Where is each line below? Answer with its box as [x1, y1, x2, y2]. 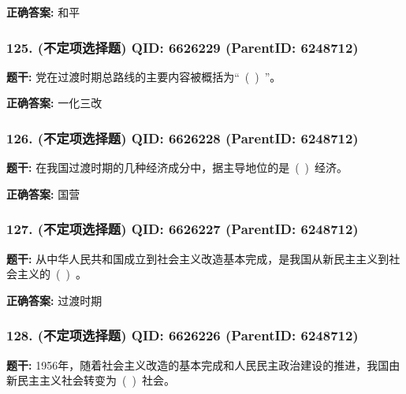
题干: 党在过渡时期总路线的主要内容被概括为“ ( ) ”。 [6, 68, 281, 84]
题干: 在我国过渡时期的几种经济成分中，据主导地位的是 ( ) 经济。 [6, 159, 348, 176]
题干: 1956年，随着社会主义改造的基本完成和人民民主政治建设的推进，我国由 [6, 356, 400, 373]
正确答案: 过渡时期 [6, 292, 102, 308]
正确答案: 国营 [6, 185, 80, 202]
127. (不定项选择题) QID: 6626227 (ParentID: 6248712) [6, 219, 359, 239]
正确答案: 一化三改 [6, 95, 102, 111]
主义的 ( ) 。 [17, 266, 87, 282]
